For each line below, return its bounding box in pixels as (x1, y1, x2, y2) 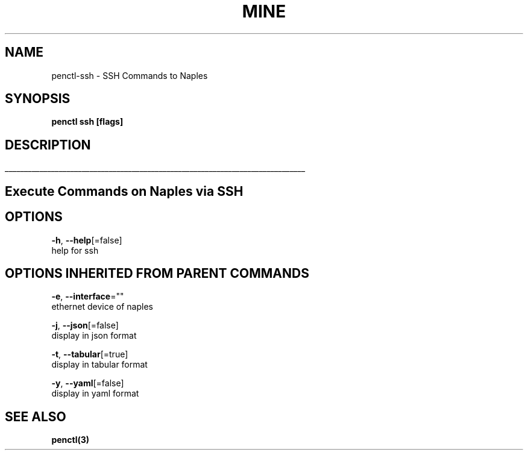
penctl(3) (51, 435, 90, 445)
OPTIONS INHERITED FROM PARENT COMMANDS (5, 265, 309, 281)
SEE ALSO (5, 409, 66, 424)
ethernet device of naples (51, 301, 153, 312)
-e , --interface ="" (51, 291, 124, 302)
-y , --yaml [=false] (51, 378, 124, 389)
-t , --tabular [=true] (51, 349, 128, 360)
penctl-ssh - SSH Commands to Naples (51, 70, 208, 81)
